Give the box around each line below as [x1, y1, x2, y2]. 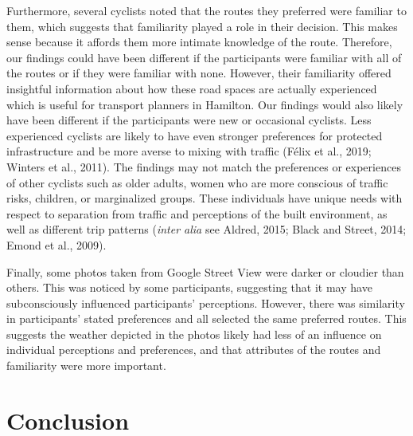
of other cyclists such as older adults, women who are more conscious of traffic [6, 174, 388, 191]
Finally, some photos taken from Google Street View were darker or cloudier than [6, 263, 404, 280]
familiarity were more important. [6, 357, 166, 374]
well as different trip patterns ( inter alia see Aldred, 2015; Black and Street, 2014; [6, 221, 407, 238]
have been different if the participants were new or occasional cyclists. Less [6, 112, 372, 128]
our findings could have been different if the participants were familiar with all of [6, 49, 402, 65]
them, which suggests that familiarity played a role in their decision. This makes [6, 18, 398, 34]
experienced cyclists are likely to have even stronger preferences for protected [6, 127, 383, 143]
